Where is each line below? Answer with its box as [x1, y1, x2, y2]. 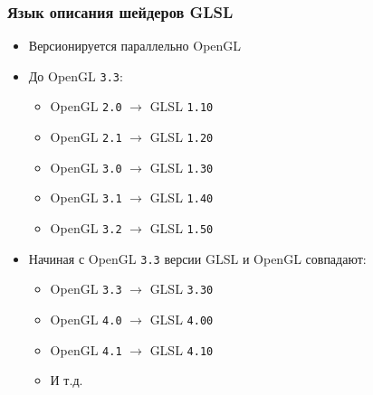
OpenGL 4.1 [50, 340, 122, 359]
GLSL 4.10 [149, 340, 214, 359]
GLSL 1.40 [149, 188, 214, 207]
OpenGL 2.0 [50, 97, 122, 116]
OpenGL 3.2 [50, 219, 122, 238]
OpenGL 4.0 [50, 310, 122, 329]
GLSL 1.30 [149, 157, 214, 176]
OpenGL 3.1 [50, 188, 122, 207]
